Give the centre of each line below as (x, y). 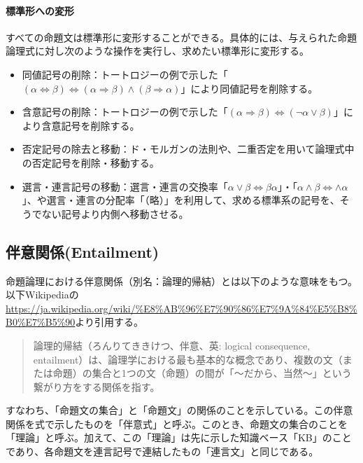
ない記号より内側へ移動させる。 (115, 213)
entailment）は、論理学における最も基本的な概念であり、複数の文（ (188, 359)
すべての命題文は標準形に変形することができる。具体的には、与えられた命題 (181, 37)
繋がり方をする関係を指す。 (97, 386)
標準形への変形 (40, 10)
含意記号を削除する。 (91, 125)
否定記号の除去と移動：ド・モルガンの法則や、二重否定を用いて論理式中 (188, 149)
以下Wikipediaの (42, 295)
